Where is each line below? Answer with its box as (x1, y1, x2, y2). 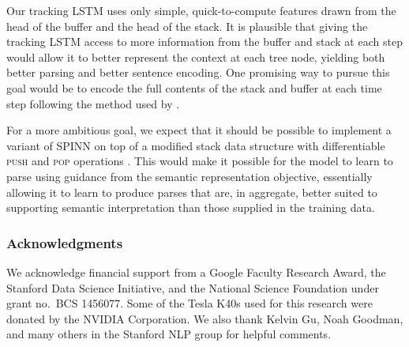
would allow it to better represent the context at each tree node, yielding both (6, 48, 385, 65)
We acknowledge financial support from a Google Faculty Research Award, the (6, 263, 386, 280)
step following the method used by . (6, 95, 180, 111)
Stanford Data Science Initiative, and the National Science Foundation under (6, 279, 379, 296)
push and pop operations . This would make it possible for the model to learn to (6, 153, 393, 169)
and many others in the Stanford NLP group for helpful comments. (6, 326, 332, 342)
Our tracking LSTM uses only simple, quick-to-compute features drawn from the (6, 2, 396, 18)
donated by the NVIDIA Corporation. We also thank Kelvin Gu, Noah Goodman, (6, 310, 403, 326)
